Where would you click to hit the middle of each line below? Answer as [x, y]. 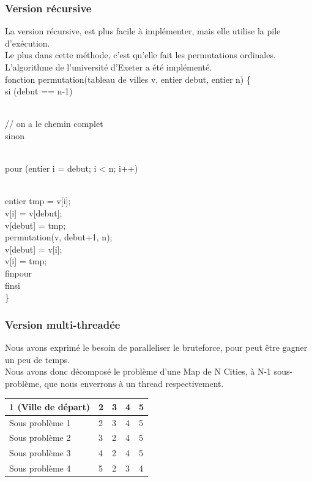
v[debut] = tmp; [35, 225]
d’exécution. [28, 43]
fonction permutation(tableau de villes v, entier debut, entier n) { [128, 79]
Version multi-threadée [63, 324]
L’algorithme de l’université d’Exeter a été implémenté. [109, 67]
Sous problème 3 [40, 453]
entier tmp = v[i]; [38, 201]
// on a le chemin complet [54, 124]
